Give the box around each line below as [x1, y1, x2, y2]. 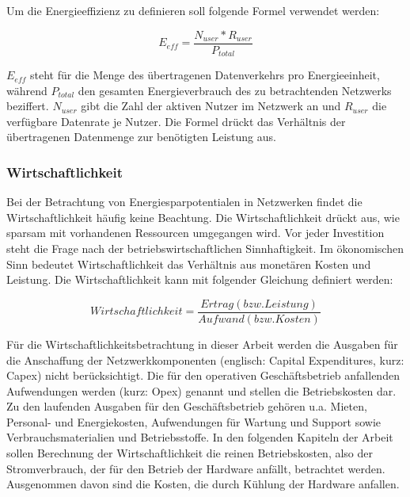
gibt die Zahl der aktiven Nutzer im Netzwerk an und [81, 97, 341, 114]
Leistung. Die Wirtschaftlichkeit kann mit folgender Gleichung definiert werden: [6, 271, 393, 288]
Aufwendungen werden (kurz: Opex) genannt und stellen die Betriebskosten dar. [6, 382, 397, 399]
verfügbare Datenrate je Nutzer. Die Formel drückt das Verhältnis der [6, 113, 346, 129]
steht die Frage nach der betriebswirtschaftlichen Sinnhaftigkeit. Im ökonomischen [6, 240, 404, 257]
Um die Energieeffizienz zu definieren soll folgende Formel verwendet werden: [6, 2, 380, 18]
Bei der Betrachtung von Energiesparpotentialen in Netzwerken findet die [6, 193, 363, 210]
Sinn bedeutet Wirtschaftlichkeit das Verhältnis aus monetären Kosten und [6, 255, 371, 272]
